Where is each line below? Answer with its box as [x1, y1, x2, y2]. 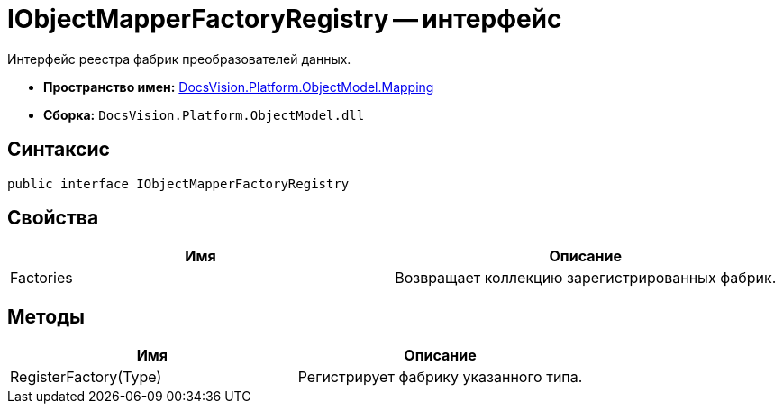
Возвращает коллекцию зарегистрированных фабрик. [395, 269, 777, 288]
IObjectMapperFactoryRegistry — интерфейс [7, 4, 562, 34]
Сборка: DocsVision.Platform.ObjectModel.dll [43, 106, 365, 123]
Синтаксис [7, 138, 110, 161]
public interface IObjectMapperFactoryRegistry [7, 176, 350, 191]
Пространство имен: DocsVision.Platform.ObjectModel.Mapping [43, 78, 434, 95]
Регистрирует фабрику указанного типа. [297, 368, 583, 387]
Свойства [7, 206, 99, 230]
